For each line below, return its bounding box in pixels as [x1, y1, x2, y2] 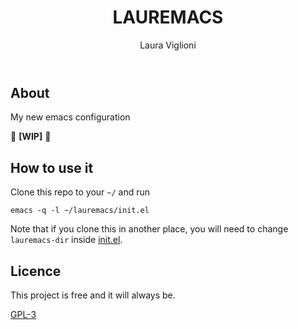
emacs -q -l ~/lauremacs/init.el [10, 206, 150, 216]
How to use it [10, 159, 94, 176]
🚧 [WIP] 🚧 [10, 131, 52, 143]
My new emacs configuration [10, 111, 131, 123]
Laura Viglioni [139, 39, 197, 51]
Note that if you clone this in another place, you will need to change [10, 223, 289, 235]
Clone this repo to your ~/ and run [10, 186, 151, 198]
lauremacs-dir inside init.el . [10, 234, 123, 246]
